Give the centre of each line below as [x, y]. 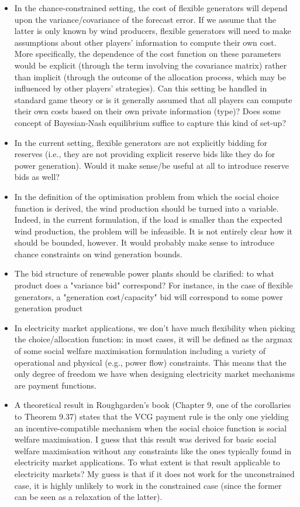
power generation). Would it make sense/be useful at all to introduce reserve [151, 165]
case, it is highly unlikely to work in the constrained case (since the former [148, 485]
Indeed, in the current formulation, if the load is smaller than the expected [148, 220]
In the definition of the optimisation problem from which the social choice [146, 196]
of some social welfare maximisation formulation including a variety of [140, 351]
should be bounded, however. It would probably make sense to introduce [144, 242]
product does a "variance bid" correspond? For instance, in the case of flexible [154, 285]
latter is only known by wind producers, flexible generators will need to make [153, 31]
